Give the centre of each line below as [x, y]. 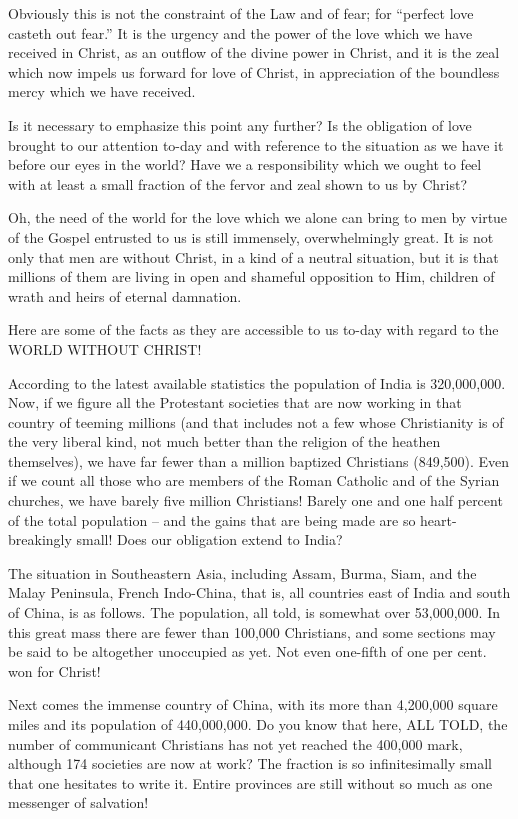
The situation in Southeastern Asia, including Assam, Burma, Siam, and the [242, 572]
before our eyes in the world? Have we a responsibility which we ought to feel [245, 164]
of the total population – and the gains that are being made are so [212, 519]
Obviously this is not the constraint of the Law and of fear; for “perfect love [241, 13]
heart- [438, 519]
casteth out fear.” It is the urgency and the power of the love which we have [240, 32]
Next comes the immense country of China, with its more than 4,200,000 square [253, 704]
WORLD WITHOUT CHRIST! [105, 348]
